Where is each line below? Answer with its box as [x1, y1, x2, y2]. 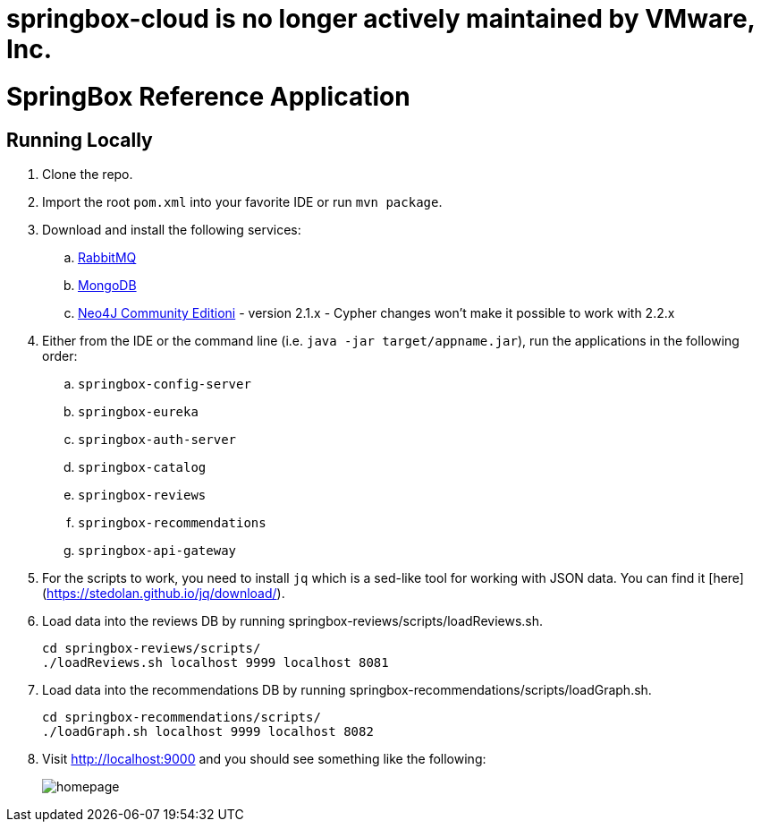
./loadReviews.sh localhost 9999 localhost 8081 [42, 654, 389, 670]
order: [42, 347, 78, 363]
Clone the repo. [42, 166, 133, 182]
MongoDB [78, 277, 137, 293]
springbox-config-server [78, 376, 251, 391]
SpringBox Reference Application [6, 81, 410, 112]
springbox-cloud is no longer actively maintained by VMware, [6, 4, 756, 34]
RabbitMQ [78, 249, 137, 265]
